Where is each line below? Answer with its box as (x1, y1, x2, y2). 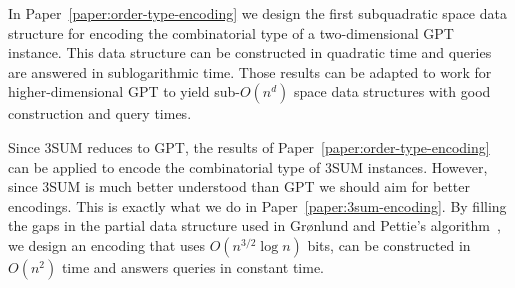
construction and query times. (8, 103, 192, 124)
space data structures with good (294, 81, 491, 102)
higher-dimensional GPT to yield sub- (8, 81, 240, 102)
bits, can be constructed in (307, 234, 471, 255)
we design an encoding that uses (8, 234, 205, 255)
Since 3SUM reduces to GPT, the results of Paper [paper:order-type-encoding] (8, 136, 490, 157)
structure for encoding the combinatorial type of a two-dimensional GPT (8, 22, 454, 43)
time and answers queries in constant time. (61, 256, 324, 277)
